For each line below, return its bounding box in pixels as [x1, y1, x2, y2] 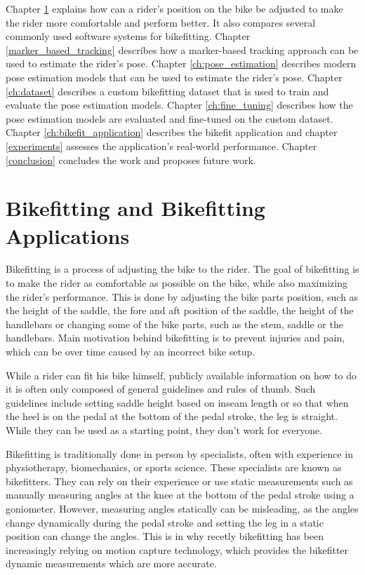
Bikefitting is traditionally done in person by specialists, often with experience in [6, 446, 354, 461]
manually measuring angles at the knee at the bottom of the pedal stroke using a [6, 487, 354, 502]
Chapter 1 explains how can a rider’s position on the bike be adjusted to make [6, 1, 343, 15]
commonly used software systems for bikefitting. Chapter [6, 29, 251, 43]
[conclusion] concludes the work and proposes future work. [6, 152, 256, 167]
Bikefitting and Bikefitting [6, 194, 265, 222]
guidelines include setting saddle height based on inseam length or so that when [6, 395, 349, 410]
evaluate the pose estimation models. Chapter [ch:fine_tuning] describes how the [6, 97, 353, 112]
